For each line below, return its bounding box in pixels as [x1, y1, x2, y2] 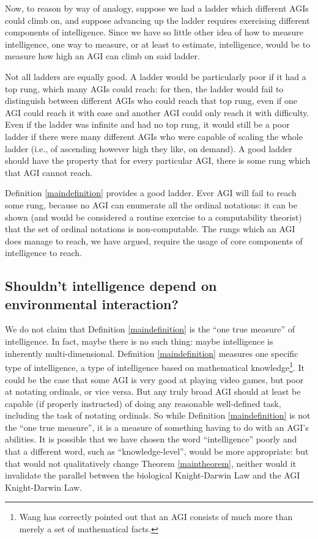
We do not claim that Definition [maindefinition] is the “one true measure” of [5, 323, 295, 335]
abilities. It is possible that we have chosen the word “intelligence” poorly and [5, 433, 297, 446]
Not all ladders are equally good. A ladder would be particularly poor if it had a [5, 70, 306, 82]
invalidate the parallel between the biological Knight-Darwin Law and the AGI [5, 469, 300, 482]
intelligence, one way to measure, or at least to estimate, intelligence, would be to [5, 37, 311, 50]
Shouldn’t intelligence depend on [5, 276, 217, 295]
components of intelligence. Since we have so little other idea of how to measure [5, 26, 303, 38]
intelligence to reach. [5, 246, 83, 259]
